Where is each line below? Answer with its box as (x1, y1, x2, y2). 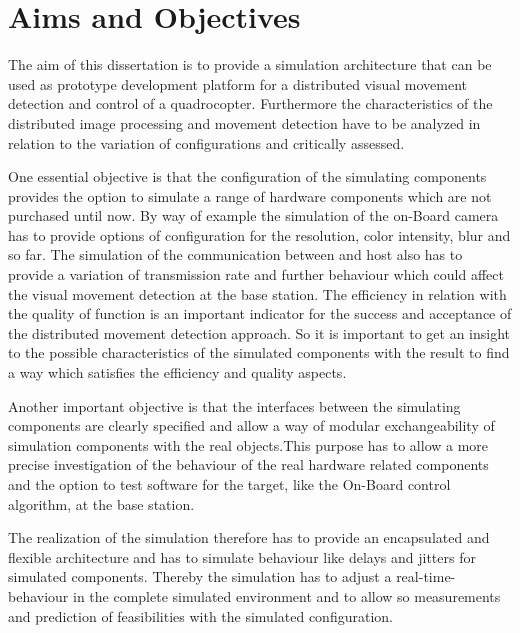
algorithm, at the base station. (8, 493, 195, 514)
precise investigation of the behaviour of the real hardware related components (8, 454, 489, 475)
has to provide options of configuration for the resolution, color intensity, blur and (8, 224, 511, 245)
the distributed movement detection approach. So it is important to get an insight (8, 322, 511, 343)
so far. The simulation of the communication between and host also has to (8, 244, 463, 265)
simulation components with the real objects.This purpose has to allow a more (8, 434, 489, 455)
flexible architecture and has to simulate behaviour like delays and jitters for (8, 546, 476, 567)
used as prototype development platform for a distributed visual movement (8, 73, 467, 94)
